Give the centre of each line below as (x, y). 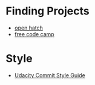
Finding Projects (47, 11)
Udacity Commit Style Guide (50, 75)
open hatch (28, 28)
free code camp (34, 34)
